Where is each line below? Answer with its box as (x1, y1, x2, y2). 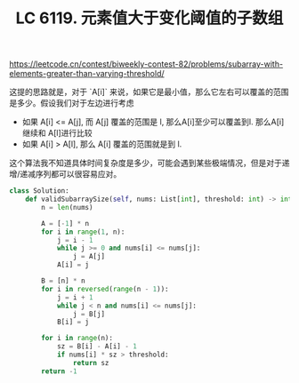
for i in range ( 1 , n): (41, 227, 125, 236)
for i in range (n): (41, 334, 114, 343)
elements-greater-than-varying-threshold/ (9, 68, 165, 79)
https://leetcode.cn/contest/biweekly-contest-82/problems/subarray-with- (9, 59, 283, 69)
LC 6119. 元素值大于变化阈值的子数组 (15, 8, 284, 28)
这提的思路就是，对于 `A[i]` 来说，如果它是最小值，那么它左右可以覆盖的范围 (9, 86, 289, 98)
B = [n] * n (41, 276, 86, 285)
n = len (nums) (41, 203, 93, 211)
